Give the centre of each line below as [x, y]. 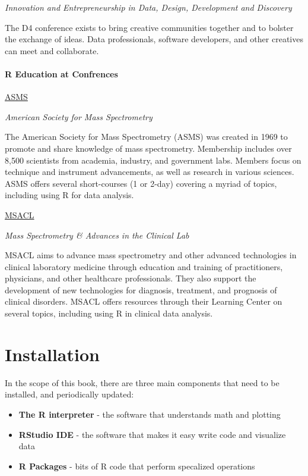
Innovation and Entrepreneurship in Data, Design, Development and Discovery [148, 7]
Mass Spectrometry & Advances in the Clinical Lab [97, 235]
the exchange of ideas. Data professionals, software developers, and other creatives [154, 39]
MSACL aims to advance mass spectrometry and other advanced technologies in [151, 255]
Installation [52, 354]
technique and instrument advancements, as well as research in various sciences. [150, 172]
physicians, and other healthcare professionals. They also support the [131, 278]
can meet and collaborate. [52, 50]
